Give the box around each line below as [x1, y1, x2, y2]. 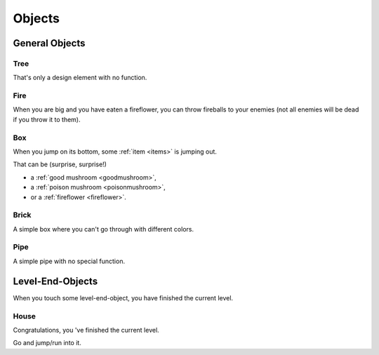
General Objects [13, 37, 86, 49]
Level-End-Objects [13, 275, 98, 287]
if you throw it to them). [13, 115, 81, 123]
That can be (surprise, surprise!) [13, 160, 107, 168]
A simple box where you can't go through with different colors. [13, 225, 194, 233]
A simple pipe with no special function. [13, 257, 126, 265]
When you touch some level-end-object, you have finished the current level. [13, 293, 234, 302]
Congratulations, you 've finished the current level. [13, 326, 159, 334]
